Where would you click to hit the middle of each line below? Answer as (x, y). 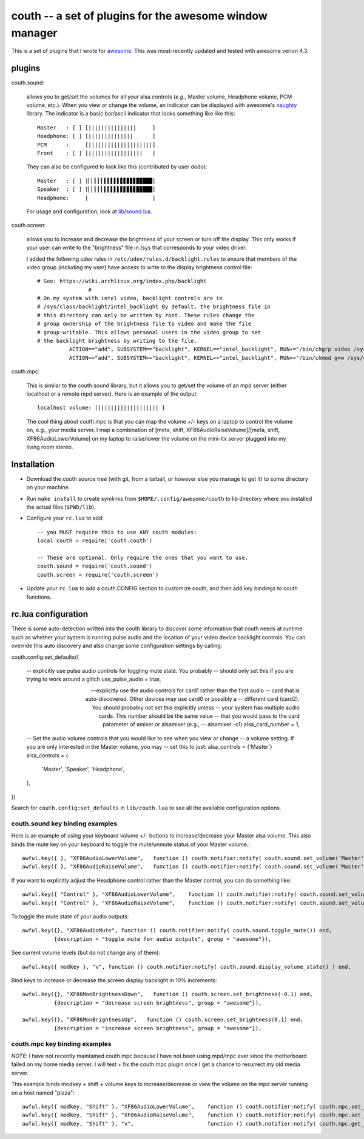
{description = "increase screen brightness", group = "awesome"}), (158, 1028)
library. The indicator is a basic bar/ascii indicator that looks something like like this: (131, 114)
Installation (33, 464)
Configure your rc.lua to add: (65, 518)
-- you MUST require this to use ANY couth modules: (117, 532)
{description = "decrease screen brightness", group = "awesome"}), (158, 1003)
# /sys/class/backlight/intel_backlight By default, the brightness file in (154, 307)
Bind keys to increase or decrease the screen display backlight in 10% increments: (114, 980)
